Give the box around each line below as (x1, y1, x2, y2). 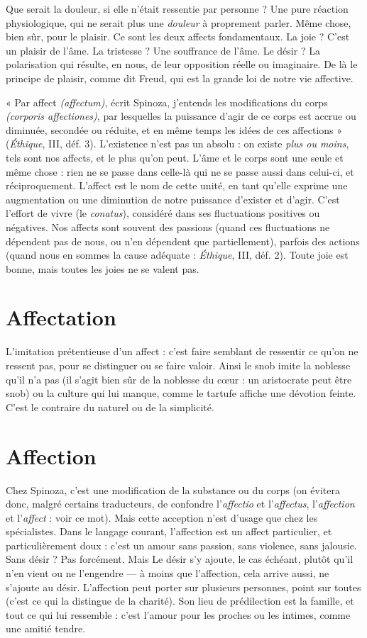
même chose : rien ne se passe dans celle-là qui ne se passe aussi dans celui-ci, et (6, 164, 354, 179)
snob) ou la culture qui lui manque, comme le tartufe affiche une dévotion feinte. (6, 386, 356, 401)
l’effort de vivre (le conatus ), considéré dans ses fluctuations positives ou (6, 206, 320, 220)
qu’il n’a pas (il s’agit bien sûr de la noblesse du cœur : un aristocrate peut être (6, 371, 352, 386)
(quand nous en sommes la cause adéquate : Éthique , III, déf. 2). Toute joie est (6, 247, 349, 262)
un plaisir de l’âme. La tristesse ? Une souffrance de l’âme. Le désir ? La (6, 43, 320, 57)
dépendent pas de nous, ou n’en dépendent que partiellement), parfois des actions (6, 233, 360, 248)
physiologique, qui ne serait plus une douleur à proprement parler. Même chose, (6, 15, 351, 30)
